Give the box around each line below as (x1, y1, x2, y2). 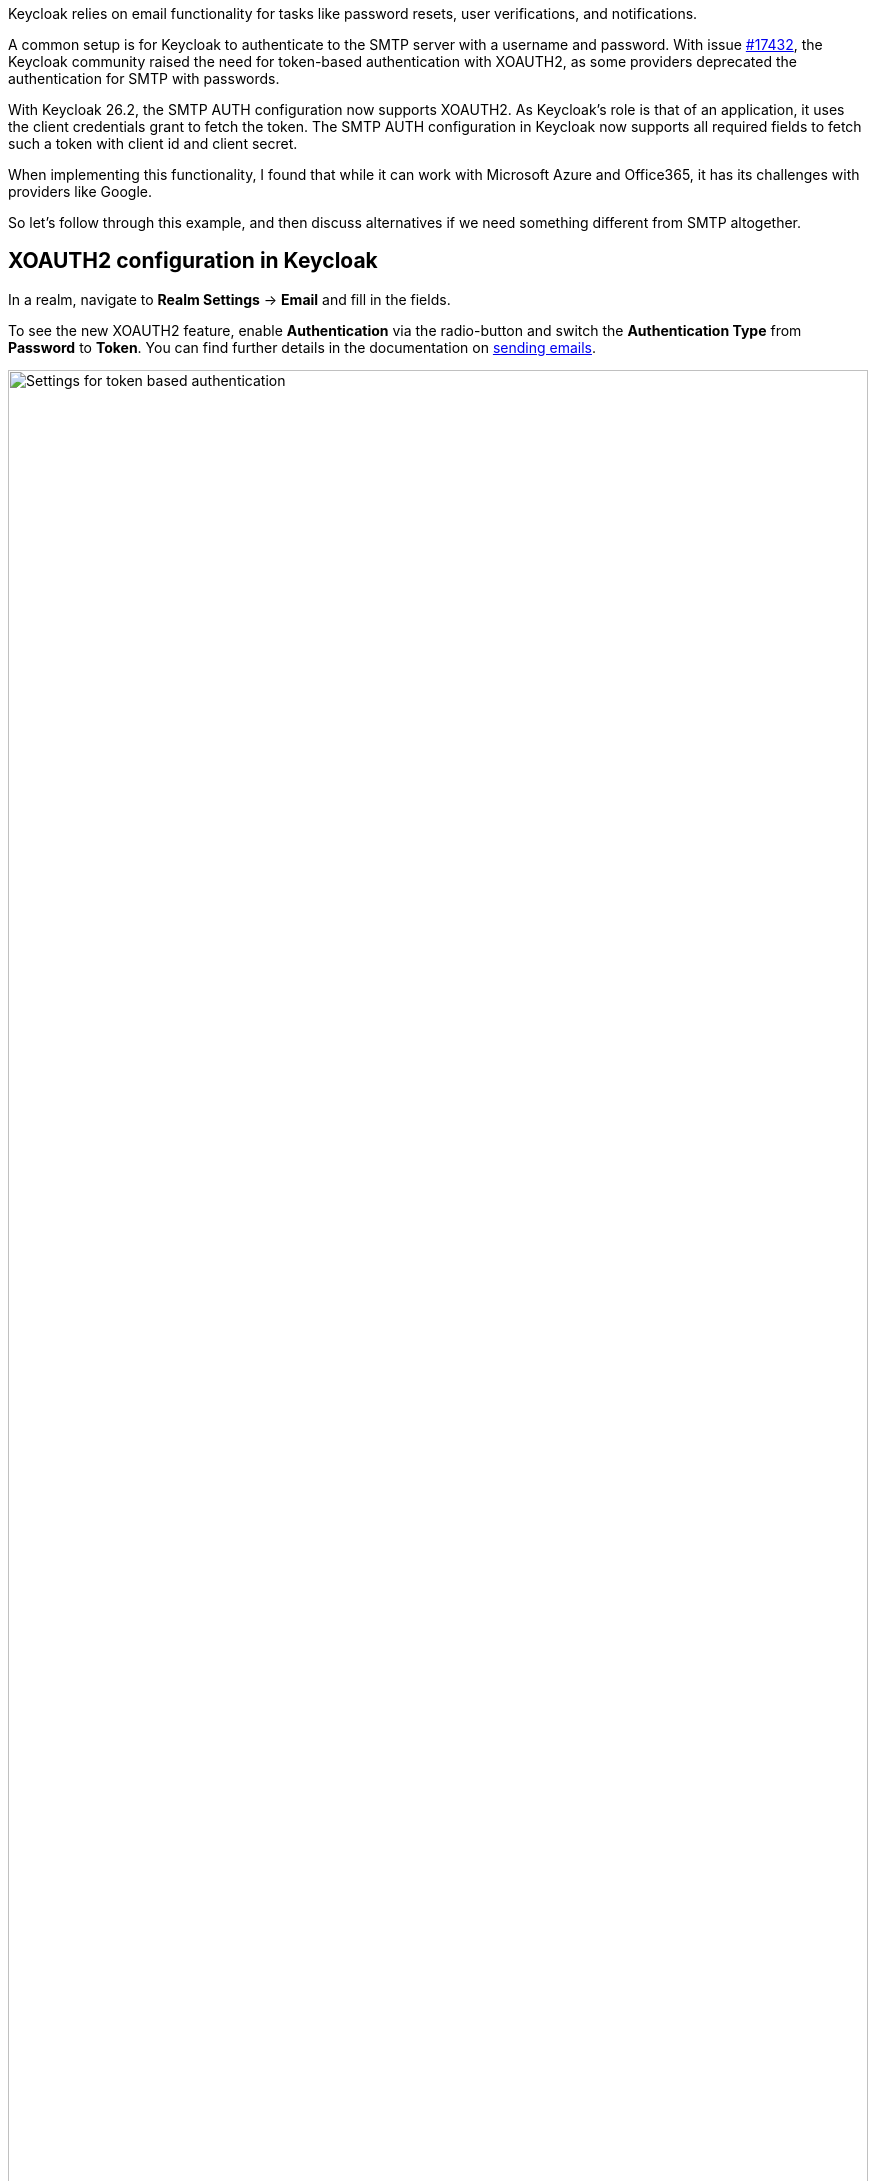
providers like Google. (8, 183, 152, 200)
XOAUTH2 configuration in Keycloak (8, 248, 378, 274)
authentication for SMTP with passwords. (8, 70, 280, 87)
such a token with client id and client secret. (8, 135, 298, 152)
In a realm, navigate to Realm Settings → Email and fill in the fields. (8, 290, 451, 308)
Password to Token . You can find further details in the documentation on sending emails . (8, 338, 596, 356)
